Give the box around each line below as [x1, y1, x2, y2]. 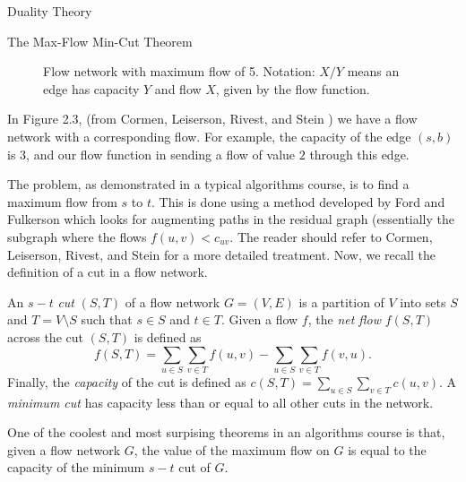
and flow [154, 79, 202, 98]
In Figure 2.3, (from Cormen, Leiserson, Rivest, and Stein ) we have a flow [7, 109, 418, 128]
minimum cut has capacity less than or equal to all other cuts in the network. [7, 392, 434, 411]
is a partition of [298, 292, 384, 311]
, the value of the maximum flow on [134, 440, 330, 459]
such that [81, 310, 133, 329]
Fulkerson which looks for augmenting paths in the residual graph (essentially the [7, 210, 455, 228]
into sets [400, 292, 446, 311]
